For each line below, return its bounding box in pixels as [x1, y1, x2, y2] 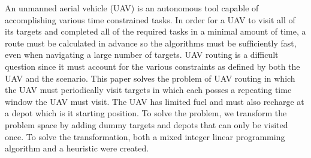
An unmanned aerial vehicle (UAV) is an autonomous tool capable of [5, 2, 259, 14]
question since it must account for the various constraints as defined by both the [5, 60, 300, 72]
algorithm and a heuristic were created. [5, 142, 149, 154]
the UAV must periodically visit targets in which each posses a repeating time [5, 83, 292, 96]
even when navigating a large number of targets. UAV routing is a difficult [5, 48, 279, 61]
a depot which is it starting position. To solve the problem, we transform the [5, 107, 287, 119]
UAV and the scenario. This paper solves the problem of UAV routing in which [5, 72, 295, 84]
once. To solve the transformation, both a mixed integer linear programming [5, 130, 285, 142]
